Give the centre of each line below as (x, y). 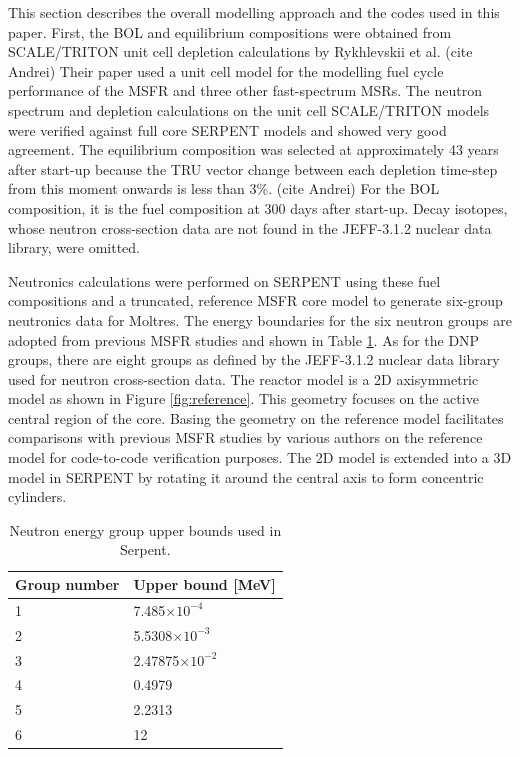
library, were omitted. (74, 247)
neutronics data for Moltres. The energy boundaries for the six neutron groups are (260, 319)
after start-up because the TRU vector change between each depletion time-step (253, 168)
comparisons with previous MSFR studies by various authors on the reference (245, 437)
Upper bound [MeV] (204, 584)
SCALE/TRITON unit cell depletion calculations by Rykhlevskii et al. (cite (240, 51)
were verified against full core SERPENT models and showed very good (227, 129)
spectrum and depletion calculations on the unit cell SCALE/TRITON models (249, 109)
